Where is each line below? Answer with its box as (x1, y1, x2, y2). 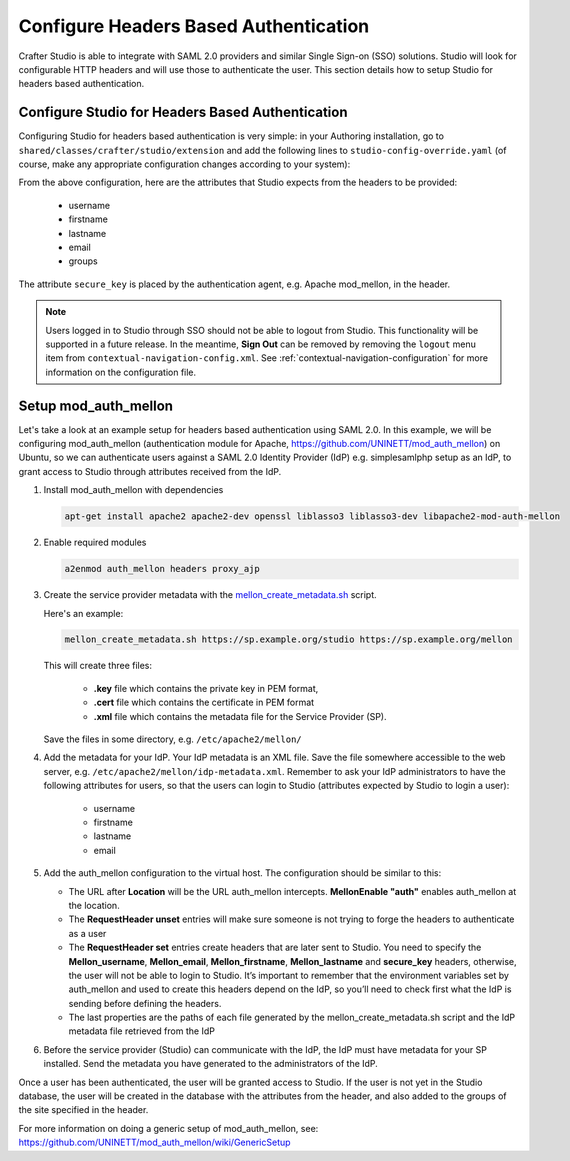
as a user (68, 927, 107, 939)
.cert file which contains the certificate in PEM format (93, 696, 315, 709)
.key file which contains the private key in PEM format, (93, 682, 319, 694)
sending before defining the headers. (68, 997, 222, 1009)
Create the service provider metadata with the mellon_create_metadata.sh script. (43, 589, 377, 601)
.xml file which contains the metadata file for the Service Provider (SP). (93, 710, 387, 722)
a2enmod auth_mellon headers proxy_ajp (64, 563, 260, 575)
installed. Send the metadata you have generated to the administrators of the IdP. (43, 1058, 379, 1070)
